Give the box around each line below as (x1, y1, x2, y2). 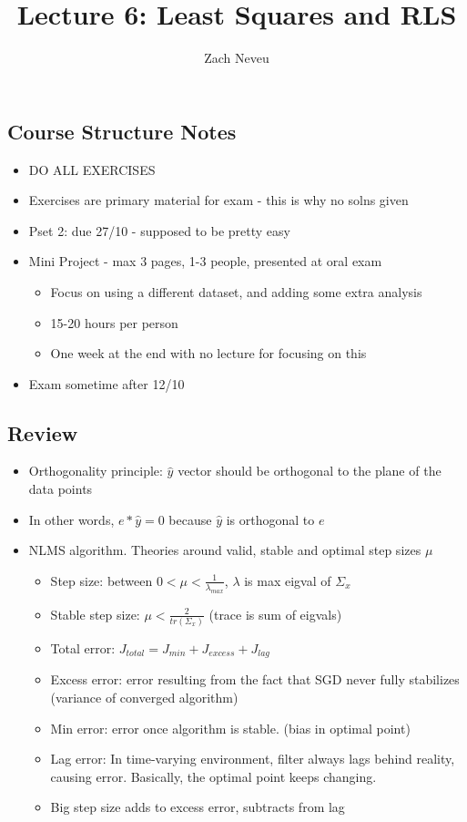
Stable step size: (50, 604, 140, 623)
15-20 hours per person (50, 313, 178, 332)
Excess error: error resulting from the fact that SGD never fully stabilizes (50, 670, 460, 689)
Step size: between (50, 570, 153, 590)
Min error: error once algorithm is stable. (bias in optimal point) (50, 718, 411, 737)
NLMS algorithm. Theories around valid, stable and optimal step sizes (28, 540, 421, 560)
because (168, 509, 212, 529)
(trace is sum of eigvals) (208, 604, 342, 623)
